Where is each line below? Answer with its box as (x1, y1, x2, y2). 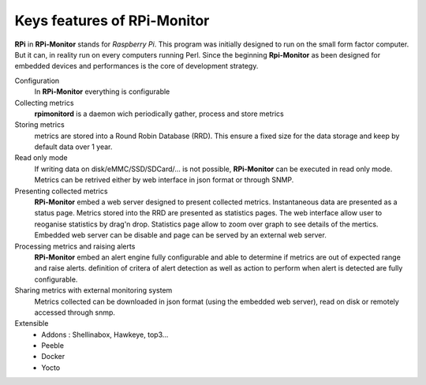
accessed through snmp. (34, 308, 116, 317)
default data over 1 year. (34, 142, 113, 151)
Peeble (41, 341, 65, 350)
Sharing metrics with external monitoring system (14, 286, 173, 295)
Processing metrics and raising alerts (14, 241, 136, 251)
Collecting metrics (14, 98, 74, 107)
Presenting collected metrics (14, 186, 108, 196)
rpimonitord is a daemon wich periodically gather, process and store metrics (34, 109, 284, 118)
